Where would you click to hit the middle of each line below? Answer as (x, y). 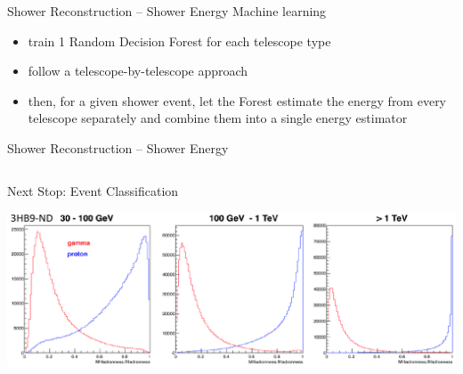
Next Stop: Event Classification (93, 190)
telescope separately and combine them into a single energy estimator (218, 118)
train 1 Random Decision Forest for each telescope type (179, 41)
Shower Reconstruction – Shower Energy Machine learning (167, 11)
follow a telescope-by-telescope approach (138, 71)
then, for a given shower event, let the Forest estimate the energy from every (237, 100)
